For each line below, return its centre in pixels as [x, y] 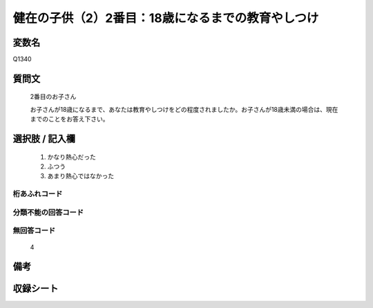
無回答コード [34, 231]
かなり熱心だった [71, 157]
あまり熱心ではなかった [80, 176]
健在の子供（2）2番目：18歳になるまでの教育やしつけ [166, 18]
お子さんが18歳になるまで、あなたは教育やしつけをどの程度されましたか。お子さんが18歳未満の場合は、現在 [184, 109]
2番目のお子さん [53, 97]
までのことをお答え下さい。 [69, 119]
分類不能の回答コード [48, 212]
